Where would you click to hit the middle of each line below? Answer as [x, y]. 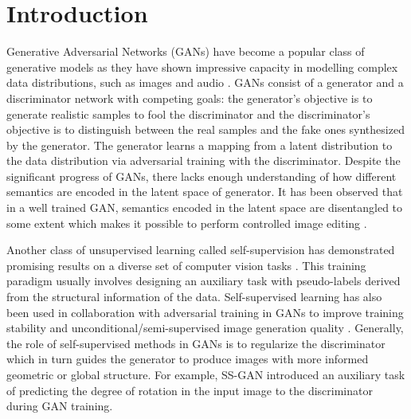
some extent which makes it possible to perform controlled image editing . [187, 223]
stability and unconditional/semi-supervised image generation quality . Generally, [205, 328]
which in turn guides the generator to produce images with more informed [188, 359]
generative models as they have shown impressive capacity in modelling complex [202, 67]
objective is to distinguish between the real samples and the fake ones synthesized [205, 129]
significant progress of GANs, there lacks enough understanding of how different [202, 176]
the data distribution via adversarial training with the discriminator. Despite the [204, 161]
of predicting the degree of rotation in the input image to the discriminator [190, 390]
